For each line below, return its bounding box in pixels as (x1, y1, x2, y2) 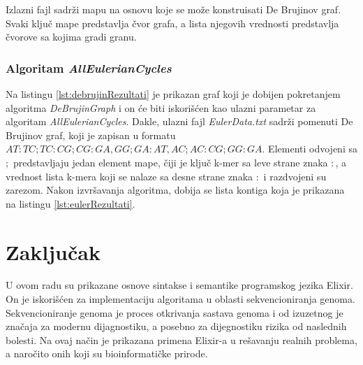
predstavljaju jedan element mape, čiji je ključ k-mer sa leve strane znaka (13, 155, 328, 169)
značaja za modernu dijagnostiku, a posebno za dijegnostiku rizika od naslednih (6, 319, 347, 334)
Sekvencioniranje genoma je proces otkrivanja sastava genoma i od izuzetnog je (6, 305, 343, 320)
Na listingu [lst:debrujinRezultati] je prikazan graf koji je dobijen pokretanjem (6, 87, 341, 101)
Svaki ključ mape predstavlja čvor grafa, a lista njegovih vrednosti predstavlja (6, 15, 339, 30)
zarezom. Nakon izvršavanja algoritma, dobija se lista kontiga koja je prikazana (6, 182, 345, 197)
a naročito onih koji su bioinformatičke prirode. (6, 346, 208, 361)
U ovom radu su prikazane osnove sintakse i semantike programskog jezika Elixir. (6, 278, 353, 292)
